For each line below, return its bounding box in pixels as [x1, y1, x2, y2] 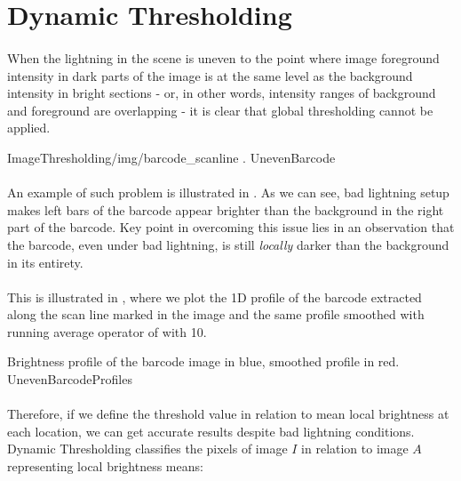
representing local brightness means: [7, 457, 203, 476]
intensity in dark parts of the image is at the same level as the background [7, 66, 413, 84]
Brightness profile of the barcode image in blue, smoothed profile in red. [7, 352, 400, 371]
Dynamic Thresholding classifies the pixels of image [7, 439, 288, 458]
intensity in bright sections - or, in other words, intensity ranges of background [7, 84, 436, 102]
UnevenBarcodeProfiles [7, 370, 132, 389]
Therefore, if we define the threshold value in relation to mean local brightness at [7, 405, 449, 423]
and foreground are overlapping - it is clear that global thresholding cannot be [7, 100, 433, 119]
